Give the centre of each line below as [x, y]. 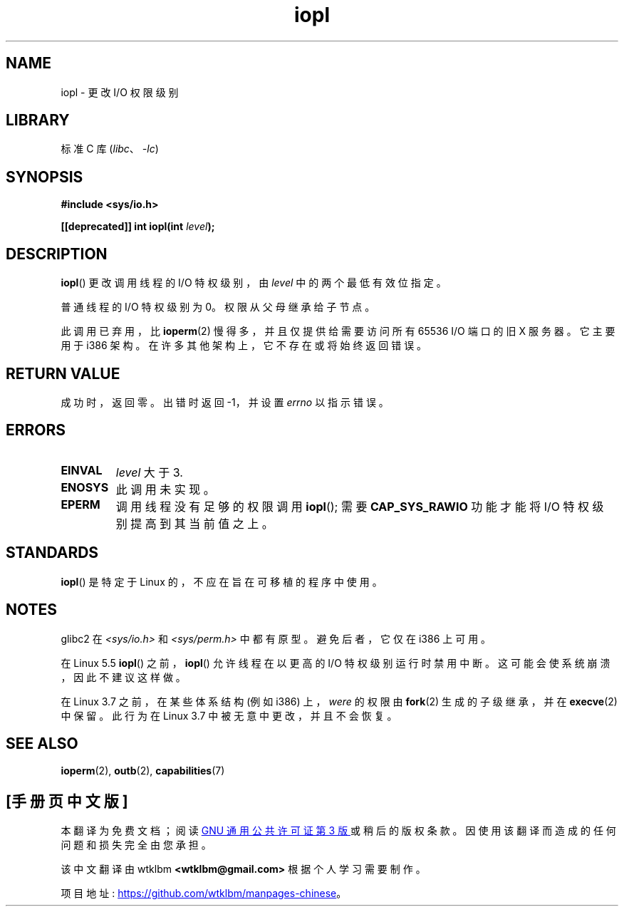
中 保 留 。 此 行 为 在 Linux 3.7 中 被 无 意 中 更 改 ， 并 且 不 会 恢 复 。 [229, 715]
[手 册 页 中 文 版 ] [67, 801]
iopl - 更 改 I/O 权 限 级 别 [120, 92]
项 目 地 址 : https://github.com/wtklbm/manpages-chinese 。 [204, 893]
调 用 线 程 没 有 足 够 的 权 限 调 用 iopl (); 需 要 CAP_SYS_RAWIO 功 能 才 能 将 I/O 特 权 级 [360, 506]
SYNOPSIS [45, 177]
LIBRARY [38, 120]
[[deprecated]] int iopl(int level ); [138, 227]
